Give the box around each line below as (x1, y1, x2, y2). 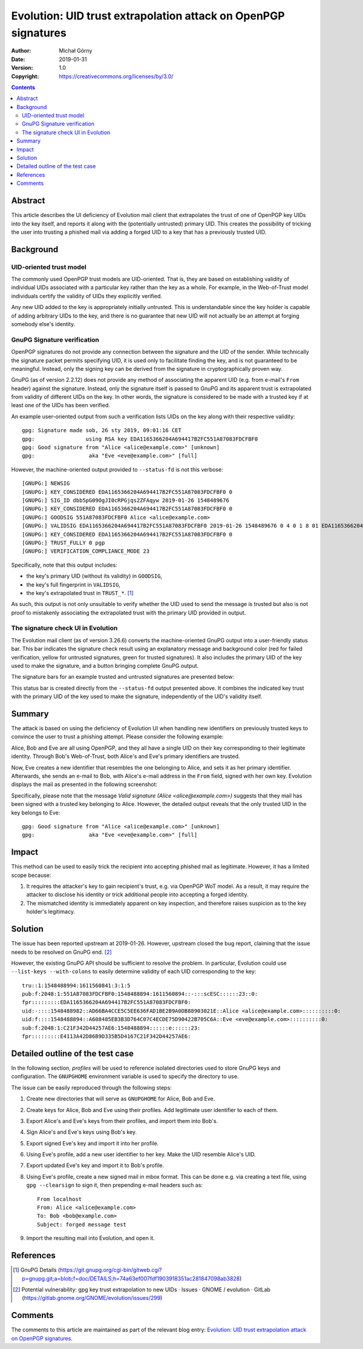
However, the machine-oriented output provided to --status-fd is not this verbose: (11, 465, 223, 473)
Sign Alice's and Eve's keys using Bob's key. (26, 1128, 137, 1136)
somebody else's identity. (11, 321, 76, 327)
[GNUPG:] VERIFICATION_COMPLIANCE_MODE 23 (22, 548, 150, 555)
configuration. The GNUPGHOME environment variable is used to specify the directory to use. (11, 1073, 239, 1080)
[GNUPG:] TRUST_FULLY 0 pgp (22, 539, 105, 546)
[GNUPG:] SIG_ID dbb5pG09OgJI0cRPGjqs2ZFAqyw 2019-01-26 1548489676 (22, 497, 229, 504)
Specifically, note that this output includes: (11, 561, 117, 568)
